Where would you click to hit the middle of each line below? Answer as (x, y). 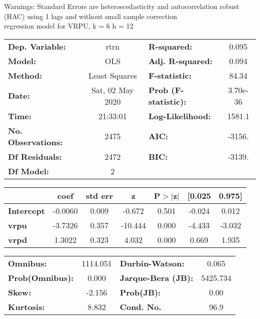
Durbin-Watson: (152, 263)
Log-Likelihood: (179, 116)
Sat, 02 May (112, 90)
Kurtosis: (26, 306)
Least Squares (112, 75)
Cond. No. (140, 306)
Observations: (35, 142)
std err (99, 195)
